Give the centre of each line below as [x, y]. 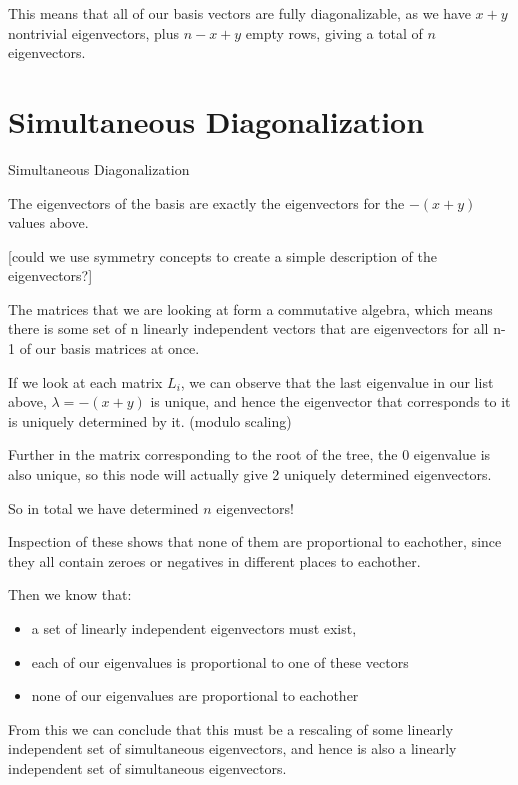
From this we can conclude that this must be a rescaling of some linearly [231, 728]
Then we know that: [70, 594]
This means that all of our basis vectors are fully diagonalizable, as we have [239, 13]
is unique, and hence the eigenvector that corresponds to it [330, 401]
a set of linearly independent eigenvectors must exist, [194, 628]
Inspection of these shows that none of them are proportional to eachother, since [255, 541]
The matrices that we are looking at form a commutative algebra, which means [250, 308]
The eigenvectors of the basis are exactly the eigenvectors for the [206, 202]
